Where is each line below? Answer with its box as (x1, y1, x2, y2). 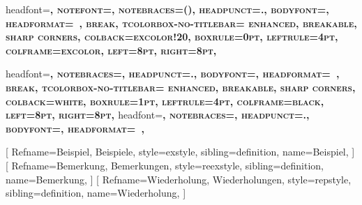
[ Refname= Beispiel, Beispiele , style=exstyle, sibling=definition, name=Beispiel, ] (6, 144, 355, 159)
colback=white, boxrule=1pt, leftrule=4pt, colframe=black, (6, 93, 324, 108)
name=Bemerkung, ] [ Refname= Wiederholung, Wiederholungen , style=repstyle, (6, 172, 352, 186)
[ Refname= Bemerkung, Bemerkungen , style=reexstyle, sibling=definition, (6, 158, 324, 172)
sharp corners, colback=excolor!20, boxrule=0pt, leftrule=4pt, (6, 29, 338, 44)
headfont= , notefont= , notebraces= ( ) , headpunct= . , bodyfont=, (6, 2, 329, 16)
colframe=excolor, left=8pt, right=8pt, (6, 43, 217, 57)
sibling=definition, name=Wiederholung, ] (6, 185, 186, 200)
